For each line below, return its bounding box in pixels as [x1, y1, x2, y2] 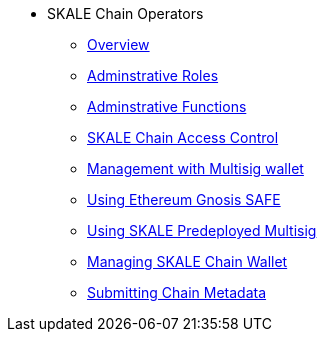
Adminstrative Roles [87, 67, 219, 84]
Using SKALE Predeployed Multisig [87, 222, 317, 239]
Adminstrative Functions [87, 98, 247, 115]
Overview [87, 36, 150, 53]
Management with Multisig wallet [87, 160, 304, 177]
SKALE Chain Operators [47, 5, 204, 22]
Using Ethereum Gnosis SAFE [87, 191, 281, 208]
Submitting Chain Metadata [87, 284, 267, 301]
